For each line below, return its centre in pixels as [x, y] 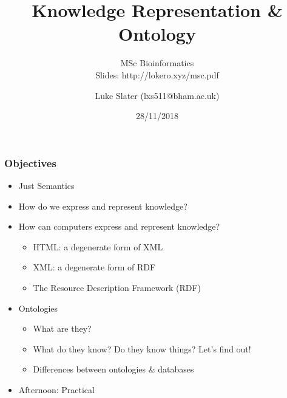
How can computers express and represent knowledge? [119, 226]
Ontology [157, 34]
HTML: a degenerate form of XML [98, 246]
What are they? [62, 328]
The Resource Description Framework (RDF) [117, 287]
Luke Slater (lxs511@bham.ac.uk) [157, 95]
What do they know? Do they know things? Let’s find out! [142, 348]
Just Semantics [46, 185]
